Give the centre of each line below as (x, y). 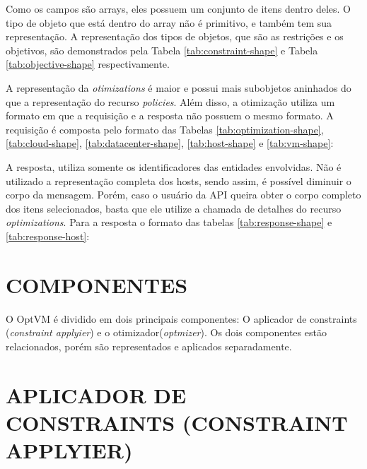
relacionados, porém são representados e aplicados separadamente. (149, 346)
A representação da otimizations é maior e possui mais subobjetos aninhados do (179, 87)
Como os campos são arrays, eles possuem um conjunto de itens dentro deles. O (179, 8)
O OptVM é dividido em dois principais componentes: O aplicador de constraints (181, 318)
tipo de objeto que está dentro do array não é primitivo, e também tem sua (169, 22)
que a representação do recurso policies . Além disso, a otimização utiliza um (170, 101)
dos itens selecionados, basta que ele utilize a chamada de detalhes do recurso (174, 208)
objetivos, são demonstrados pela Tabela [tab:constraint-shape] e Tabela (162, 50)
